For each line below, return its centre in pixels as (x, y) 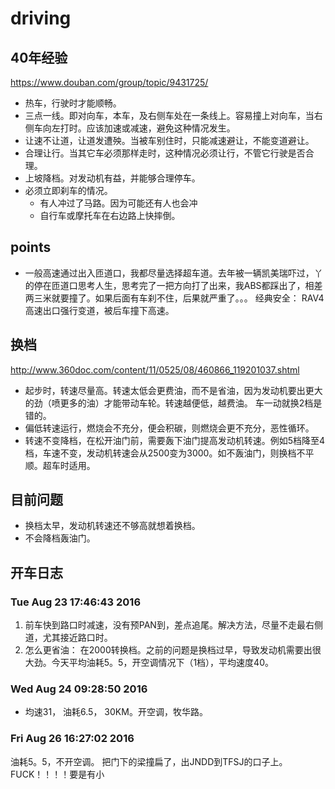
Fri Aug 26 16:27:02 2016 (72, 739)
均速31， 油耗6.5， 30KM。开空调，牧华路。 (116, 712)
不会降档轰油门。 (60, 538)
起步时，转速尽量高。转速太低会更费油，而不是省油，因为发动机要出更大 (173, 390)
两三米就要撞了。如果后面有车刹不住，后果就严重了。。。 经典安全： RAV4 (174, 298)
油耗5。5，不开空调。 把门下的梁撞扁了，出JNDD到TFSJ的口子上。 (149, 761)
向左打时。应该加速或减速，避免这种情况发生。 (139, 128)
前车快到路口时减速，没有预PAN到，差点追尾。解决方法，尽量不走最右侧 (173, 625)
